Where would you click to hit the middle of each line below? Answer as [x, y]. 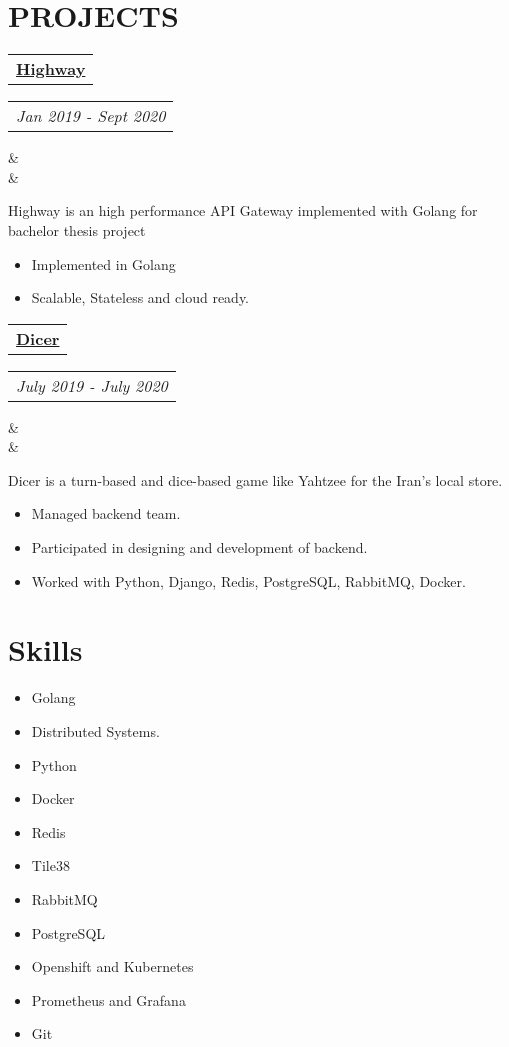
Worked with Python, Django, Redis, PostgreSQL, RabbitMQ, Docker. [248, 580]
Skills [45, 649]
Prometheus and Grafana [108, 999]
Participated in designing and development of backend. [199, 547]
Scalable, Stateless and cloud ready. [140, 297]
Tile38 [50, 865]
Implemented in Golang [103, 263]
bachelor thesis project [77, 229]
